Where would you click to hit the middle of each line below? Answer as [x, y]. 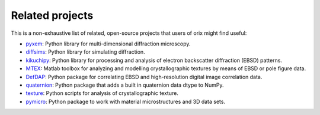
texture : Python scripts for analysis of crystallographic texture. [102, 93]
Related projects [52, 15]
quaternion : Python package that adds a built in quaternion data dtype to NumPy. [125, 85]
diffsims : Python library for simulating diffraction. [85, 52]
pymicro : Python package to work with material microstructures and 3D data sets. [125, 101]
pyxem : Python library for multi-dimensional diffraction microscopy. [108, 44]
